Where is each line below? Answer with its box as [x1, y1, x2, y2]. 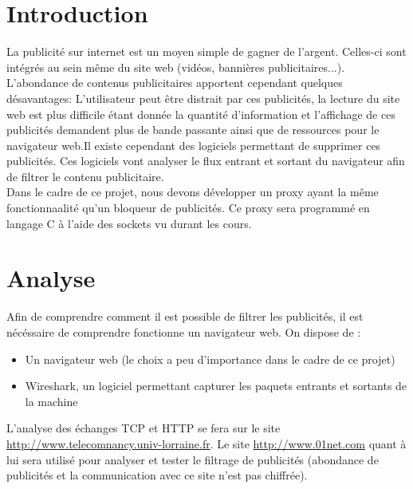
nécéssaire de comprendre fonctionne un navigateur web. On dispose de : [6, 323, 361, 340]
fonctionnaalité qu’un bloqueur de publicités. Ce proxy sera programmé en [6, 199, 370, 216]
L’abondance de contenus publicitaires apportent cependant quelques [6, 74, 343, 91]
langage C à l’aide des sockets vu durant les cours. [6, 215, 252, 231]
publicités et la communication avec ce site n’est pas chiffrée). [6, 467, 308, 483]
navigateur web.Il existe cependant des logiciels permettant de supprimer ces [6, 136, 381, 153]
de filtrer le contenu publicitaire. [6, 168, 164, 184]
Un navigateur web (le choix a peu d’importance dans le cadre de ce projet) [25, 350, 395, 367]
